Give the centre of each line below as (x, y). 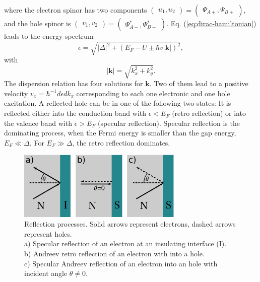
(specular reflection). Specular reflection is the (169, 123)
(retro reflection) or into (209, 113)
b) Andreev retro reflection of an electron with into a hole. (114, 253)
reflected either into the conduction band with (75, 113)
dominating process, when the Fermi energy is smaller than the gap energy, (120, 133)
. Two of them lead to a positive (199, 83)
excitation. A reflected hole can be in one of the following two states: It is (118, 103)
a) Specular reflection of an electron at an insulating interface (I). (125, 243)
